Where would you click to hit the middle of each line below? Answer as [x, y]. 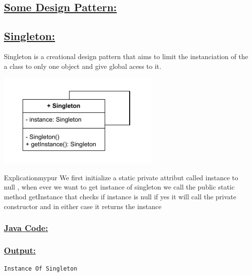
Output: [20, 250]
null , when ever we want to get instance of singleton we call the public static [119, 187]
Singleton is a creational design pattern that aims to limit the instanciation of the [126, 56]
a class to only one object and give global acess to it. [83, 66]
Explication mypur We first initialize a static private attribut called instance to [121, 177]
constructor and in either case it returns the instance [83, 206]
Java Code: [26, 228]
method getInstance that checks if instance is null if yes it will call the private [120, 196]
